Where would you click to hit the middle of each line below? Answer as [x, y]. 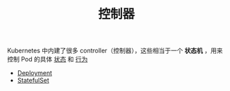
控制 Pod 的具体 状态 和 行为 [47, 59]
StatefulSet [33, 81]
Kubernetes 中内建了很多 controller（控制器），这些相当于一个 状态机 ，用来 [115, 51]
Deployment [35, 73]
